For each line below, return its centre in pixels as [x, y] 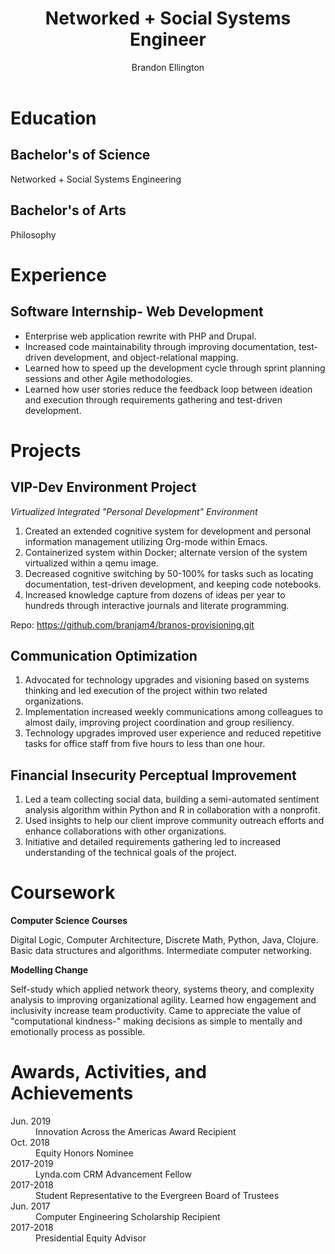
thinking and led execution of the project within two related [146, 691]
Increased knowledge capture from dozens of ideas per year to [155, 594]
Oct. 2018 [30, 1143]
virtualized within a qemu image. [91, 563]
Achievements [72, 1093]
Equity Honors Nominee [84, 1153]
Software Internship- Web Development [137, 312]
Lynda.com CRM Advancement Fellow [113, 1174]
